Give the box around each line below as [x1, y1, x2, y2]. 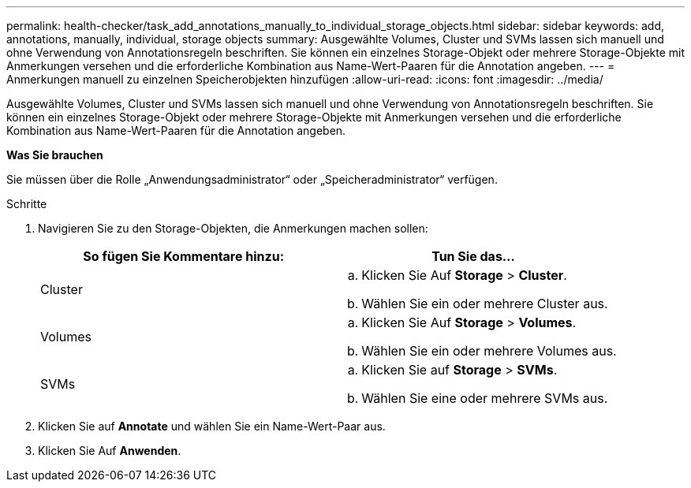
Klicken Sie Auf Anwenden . [38, 444, 181, 457]
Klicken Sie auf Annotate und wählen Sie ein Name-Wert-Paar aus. [38, 419, 386, 433]
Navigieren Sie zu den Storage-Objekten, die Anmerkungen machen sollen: [38, 222, 428, 235]
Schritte [6, 197, 47, 210]
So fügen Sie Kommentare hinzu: [83, 248, 285, 264]
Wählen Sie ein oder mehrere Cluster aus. [361, 296, 608, 311]
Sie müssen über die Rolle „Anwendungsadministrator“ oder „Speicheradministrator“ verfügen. [6, 173, 498, 186]
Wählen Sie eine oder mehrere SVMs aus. [361, 390, 608, 406]
